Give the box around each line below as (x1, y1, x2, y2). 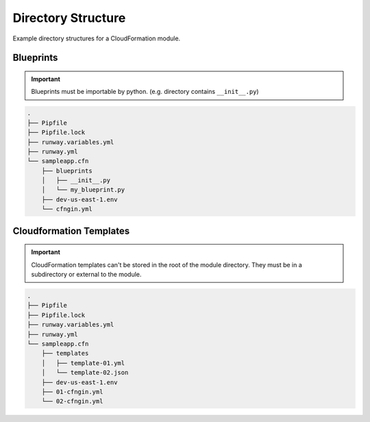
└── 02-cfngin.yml (41, 397, 103, 406)
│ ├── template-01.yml (41, 359, 125, 367)
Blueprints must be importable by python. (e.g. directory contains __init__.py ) (31, 88, 260, 96)
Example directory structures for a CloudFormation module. (12, 34, 181, 42)
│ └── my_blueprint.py (41, 186, 125, 194)
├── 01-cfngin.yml (41, 388, 103, 395)
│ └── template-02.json (41, 369, 129, 377)
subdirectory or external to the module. (31, 271, 142, 279)
